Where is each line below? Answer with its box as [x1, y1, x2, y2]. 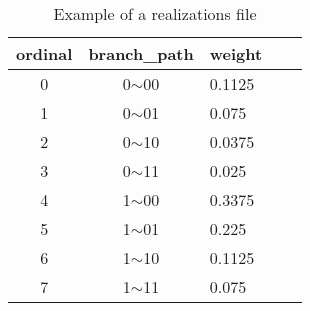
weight [209, 42, 263, 65]
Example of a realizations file [53, 2, 257, 25]
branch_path [88, 42, 194, 65]
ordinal [16, 42, 73, 65]
